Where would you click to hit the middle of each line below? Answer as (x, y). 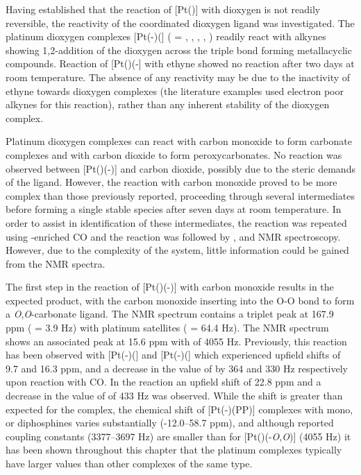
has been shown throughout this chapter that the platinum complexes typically (174, 450)
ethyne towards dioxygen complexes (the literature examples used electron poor (175, 90)
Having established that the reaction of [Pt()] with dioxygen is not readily (163, 9)
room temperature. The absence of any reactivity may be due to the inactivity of (178, 77)
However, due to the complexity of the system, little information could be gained (177, 250)
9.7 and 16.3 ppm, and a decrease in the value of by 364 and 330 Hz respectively (177, 368)
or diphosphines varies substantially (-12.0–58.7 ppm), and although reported (170, 423)
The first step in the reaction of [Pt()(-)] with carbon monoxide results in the (170, 287)
